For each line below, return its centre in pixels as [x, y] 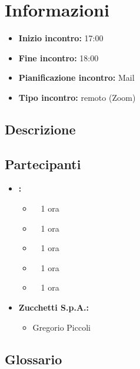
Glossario [34, 359]
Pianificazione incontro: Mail [76, 78]
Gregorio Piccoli [61, 327]
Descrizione [40, 129]
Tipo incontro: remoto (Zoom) [77, 97]
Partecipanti [43, 164]
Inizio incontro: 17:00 [61, 38]
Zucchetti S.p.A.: [54, 307]
